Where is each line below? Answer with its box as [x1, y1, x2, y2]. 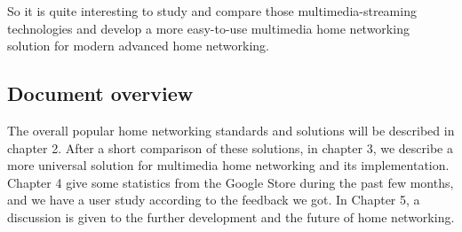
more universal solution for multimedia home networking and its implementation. [7, 156, 450, 174]
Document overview [7, 80, 194, 107]
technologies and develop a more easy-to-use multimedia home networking [7, 19, 410, 37]
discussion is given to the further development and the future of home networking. [7, 207, 455, 226]
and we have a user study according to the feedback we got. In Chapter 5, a [7, 190, 420, 209]
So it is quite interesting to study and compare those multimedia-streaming [7, 2, 417, 19]
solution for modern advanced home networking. [7, 36, 269, 55]
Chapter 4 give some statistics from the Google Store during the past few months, [7, 173, 454, 191]
